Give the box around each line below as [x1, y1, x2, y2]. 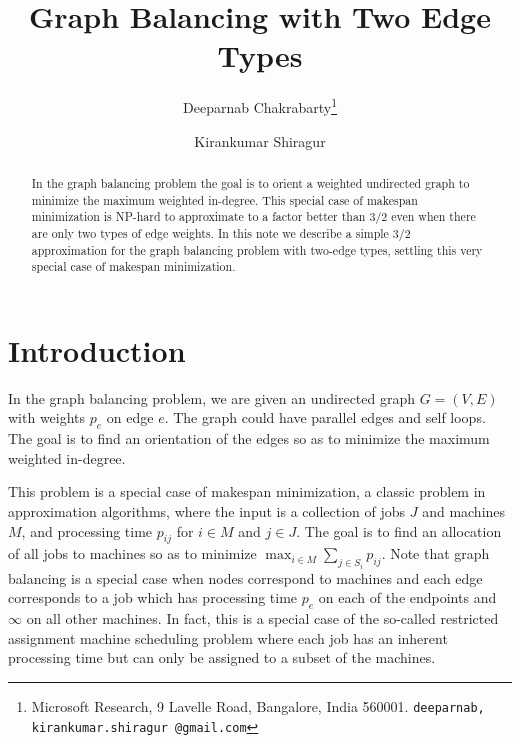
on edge [106, 407, 154, 428]
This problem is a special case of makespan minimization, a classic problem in [8, 481, 486, 502]
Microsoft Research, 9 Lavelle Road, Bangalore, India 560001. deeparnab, [31, 696, 485, 716]
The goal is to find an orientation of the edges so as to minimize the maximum [8, 428, 490, 449]
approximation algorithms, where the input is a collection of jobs [8, 501, 406, 521]
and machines [422, 501, 506, 521]
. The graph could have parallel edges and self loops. [164, 407, 486, 428]
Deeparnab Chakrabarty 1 [183, 94, 337, 117]
